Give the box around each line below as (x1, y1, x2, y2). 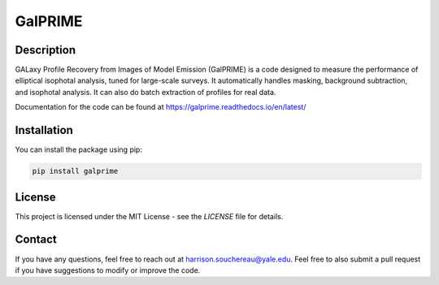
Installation (15, 123, 73, 137)
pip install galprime (32, 166, 119, 176)
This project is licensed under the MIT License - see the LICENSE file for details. (15, 211, 284, 221)
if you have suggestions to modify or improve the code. (15, 265, 201, 275)
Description (15, 43, 76, 57)
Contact (15, 232, 57, 247)
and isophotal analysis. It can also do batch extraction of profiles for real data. (15, 87, 276, 97)
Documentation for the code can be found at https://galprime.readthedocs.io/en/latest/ (15, 102, 306, 112)
